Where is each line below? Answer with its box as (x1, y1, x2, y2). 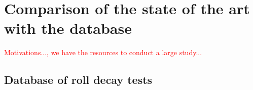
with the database (4, 18, 132, 38)
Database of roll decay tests (4, 72, 153, 87)
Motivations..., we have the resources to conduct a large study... (4, 47, 202, 58)
